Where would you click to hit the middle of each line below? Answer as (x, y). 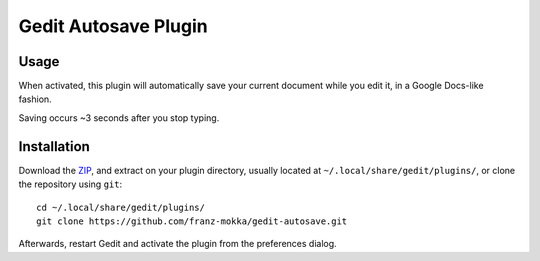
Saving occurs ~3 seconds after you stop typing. (119, 117)
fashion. (35, 99)
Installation (54, 146)
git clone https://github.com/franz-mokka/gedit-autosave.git (192, 221)
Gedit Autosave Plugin (113, 26)
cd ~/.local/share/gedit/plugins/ (120, 207)
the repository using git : (70, 184)
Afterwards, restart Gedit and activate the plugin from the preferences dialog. (177, 244)
